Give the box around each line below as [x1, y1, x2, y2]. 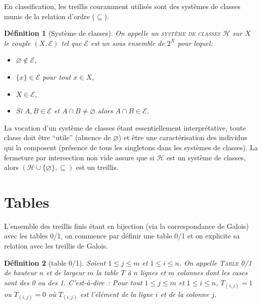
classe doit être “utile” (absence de [4, 132, 111, 143]
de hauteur [4, 267, 37, 278]
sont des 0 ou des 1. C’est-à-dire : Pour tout [4, 277, 143, 287]
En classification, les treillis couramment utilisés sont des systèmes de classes [4, 1, 241, 11]
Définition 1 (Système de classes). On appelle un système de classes [4, 28, 220, 38]
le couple [4, 37, 31, 48]
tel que [61, 37, 82, 48]
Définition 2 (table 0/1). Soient [4, 257, 106, 268]
